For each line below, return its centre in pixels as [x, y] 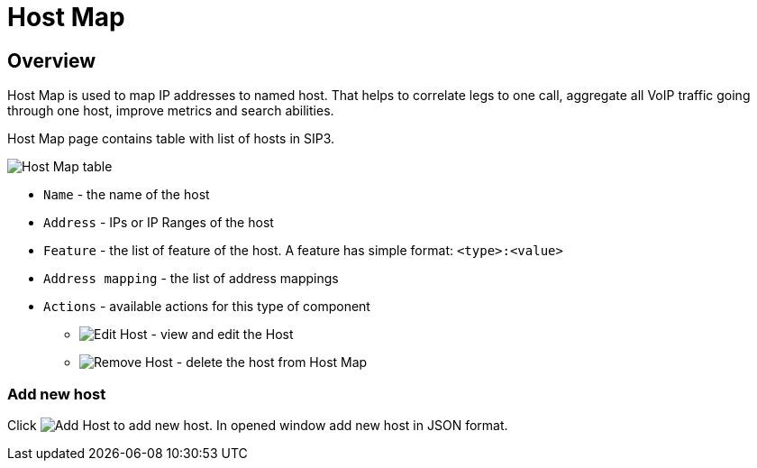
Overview [52, 60]
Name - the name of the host [127, 195]
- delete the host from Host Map [272, 362]
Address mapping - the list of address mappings [191, 279]
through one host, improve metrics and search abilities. [171, 111]
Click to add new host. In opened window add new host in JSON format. [258, 425]
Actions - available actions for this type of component [207, 307]
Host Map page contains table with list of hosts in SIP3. [171, 139]
